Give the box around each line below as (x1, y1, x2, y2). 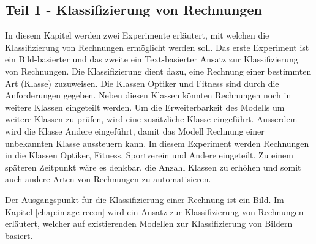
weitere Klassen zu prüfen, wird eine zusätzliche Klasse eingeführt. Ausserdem (5, 113, 298, 125)
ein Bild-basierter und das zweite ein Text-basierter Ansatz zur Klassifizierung (5, 53, 298, 65)
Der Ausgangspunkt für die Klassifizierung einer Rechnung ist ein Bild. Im (5, 193, 284, 205)
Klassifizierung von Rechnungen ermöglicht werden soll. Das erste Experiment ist (5, 40, 309, 53)
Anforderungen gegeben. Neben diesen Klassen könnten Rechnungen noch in (5, 89, 292, 102)
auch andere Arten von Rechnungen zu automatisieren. (5, 172, 211, 185)
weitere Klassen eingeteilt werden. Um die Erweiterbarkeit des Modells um (5, 100, 285, 113)
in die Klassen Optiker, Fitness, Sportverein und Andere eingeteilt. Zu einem (5, 149, 293, 161)
